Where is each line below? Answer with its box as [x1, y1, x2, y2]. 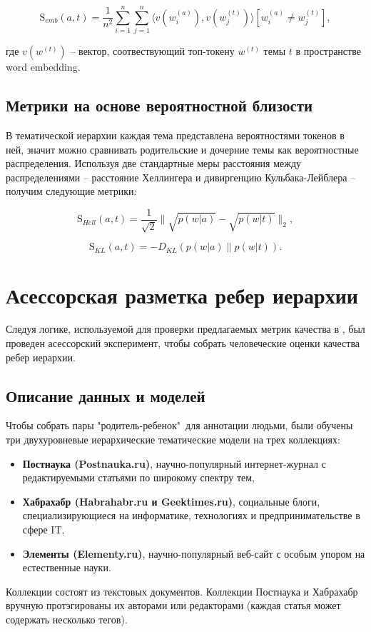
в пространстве [295, 44, 361, 59]
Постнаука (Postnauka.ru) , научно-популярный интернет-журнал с [22, 456, 326, 471]
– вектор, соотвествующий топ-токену [70, 44, 235, 59]
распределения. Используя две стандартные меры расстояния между [6, 156, 302, 171]
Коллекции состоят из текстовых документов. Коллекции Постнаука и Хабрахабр [6, 583, 358, 598]
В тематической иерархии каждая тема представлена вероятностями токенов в [6, 127, 345, 142]
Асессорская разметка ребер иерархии [6, 280, 358, 309]
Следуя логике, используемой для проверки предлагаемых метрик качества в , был [6, 321, 365, 336]
